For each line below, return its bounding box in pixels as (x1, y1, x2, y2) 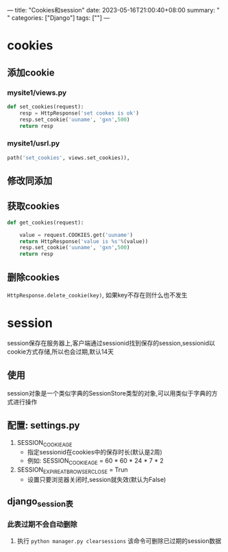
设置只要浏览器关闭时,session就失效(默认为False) (27, 475, 166, 483)
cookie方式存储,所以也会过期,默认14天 (7, 347, 114, 356)
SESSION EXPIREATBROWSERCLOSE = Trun (16, 465, 128, 475)
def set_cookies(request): (7, 103, 84, 110)
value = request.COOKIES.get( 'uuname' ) (19, 231, 134, 238)
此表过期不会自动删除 (7, 520, 77, 529)
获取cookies (7, 200, 60, 212)
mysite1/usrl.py (7, 139, 60, 148)
